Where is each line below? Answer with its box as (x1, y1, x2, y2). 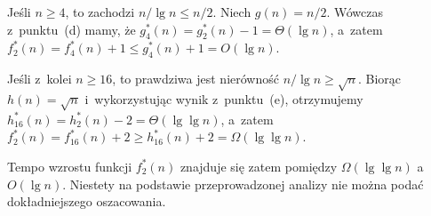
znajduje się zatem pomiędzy (180, 156, 338, 175)
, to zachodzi (65, 3, 135, 20)
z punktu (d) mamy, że (7, 20, 136, 38)
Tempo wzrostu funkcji (7, 156, 132, 175)
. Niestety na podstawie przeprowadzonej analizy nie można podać (62, 174, 424, 193)
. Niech (212, 3, 251, 20)
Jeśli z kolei (7, 69, 72, 88)
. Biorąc (357, 69, 402, 88)
